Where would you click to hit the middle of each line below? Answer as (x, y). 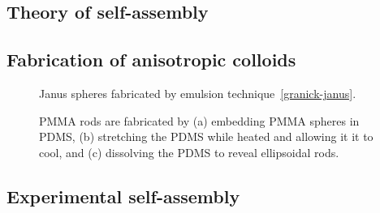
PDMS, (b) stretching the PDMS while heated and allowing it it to (206, 136)
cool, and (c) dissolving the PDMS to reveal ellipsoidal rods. (189, 152)
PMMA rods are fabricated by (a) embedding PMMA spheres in (199, 120)
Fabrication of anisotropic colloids (151, 60)
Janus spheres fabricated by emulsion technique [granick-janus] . (198, 93)
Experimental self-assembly (123, 196)
